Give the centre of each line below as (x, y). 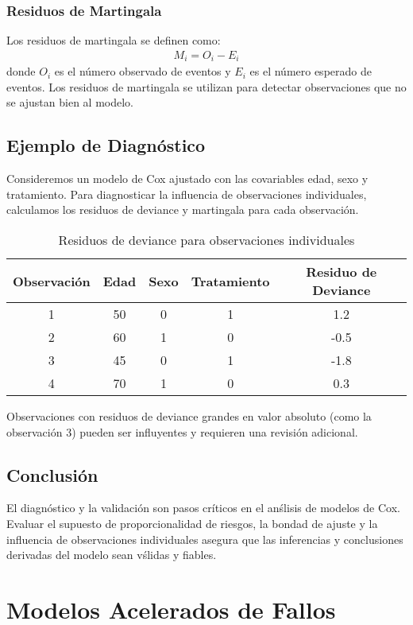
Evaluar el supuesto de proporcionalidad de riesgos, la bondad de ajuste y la (192, 524)
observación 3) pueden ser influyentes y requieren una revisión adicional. (182, 431)
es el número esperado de (311, 71)
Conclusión (52, 474)
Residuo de (342, 272)
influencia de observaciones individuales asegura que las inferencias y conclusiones (205, 539)
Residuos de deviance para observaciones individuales (206, 240)
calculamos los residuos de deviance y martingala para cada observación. (183, 210)
